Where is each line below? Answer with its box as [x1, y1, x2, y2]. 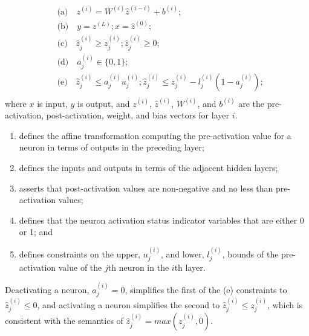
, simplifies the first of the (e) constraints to [125, 283, 287, 296]
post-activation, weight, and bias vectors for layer [46, 109, 229, 121]
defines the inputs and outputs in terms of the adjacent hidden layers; [19, 161, 278, 173]
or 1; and [19, 225, 53, 238]
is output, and [77, 97, 130, 109]
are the [238, 97, 264, 109]
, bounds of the [222, 247, 279, 260]
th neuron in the [108, 261, 169, 274]
